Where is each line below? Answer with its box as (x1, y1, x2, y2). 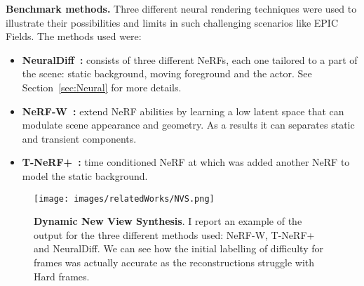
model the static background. (22, 168, 148, 183)
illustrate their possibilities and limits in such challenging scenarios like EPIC (6, 15, 339, 30)
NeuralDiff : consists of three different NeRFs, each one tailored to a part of (22, 52, 358, 67)
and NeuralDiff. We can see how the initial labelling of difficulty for (34, 241, 323, 256)
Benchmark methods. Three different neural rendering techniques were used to (6, 1, 357, 15)
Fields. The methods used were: (6, 29, 142, 44)
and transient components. (22, 131, 137, 145)
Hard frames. (34, 268, 90, 283)
